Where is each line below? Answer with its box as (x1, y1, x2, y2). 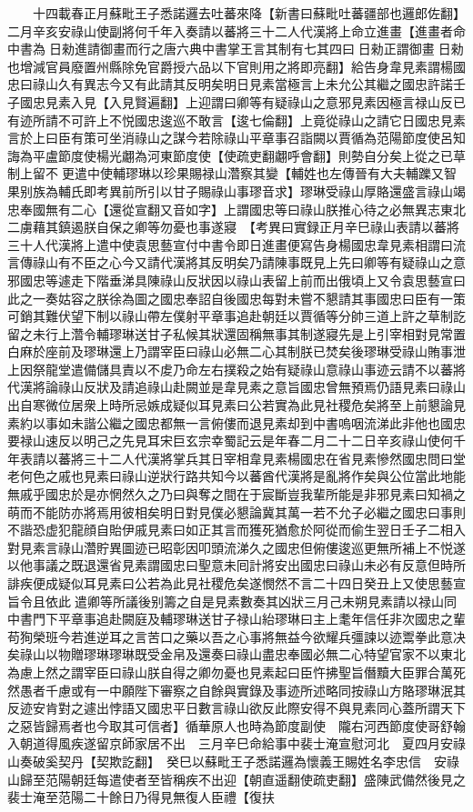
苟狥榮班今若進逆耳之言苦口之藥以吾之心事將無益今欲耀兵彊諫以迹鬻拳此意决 (7, 627, 466, 646)
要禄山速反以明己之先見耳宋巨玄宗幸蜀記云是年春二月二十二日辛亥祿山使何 (7, 431, 453, 450)
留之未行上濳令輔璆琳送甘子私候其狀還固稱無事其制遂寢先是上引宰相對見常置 (7, 324, 466, 343)
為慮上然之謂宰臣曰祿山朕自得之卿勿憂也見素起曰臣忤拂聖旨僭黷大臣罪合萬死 (7, 662, 466, 681)
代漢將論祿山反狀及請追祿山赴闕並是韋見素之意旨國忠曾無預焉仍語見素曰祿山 (7, 377, 466, 396)
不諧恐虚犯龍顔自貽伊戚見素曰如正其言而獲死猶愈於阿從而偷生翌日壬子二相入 (7, 520, 466, 539)
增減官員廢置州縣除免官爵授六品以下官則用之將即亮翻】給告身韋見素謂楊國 (19, 56, 466, 75)
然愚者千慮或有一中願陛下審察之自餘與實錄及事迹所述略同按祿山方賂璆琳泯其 (7, 680, 466, 699)
